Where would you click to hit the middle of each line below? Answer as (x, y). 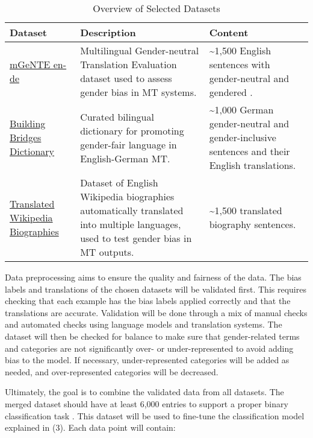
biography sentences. (253, 224)
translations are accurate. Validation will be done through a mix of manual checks (156, 312)
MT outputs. (107, 252)
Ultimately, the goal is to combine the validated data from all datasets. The (144, 392)
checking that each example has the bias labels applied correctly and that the (148, 301)
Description (108, 32)
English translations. (253, 165)
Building (28, 123)
